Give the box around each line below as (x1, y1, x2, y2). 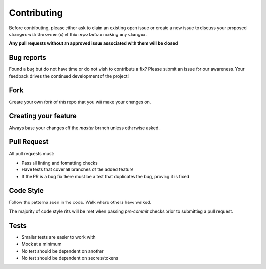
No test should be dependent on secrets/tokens (21, 255, 118, 261)
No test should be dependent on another (21, 248, 104, 254)
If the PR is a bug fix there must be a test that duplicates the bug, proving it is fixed (21, 173, 190, 179)
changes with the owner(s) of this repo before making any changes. (9, 31, 147, 37)
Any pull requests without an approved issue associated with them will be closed (9, 40, 178, 46)
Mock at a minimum (21, 241, 62, 247)
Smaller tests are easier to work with (21, 234, 96, 240)
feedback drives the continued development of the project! (9, 73, 129, 79)
